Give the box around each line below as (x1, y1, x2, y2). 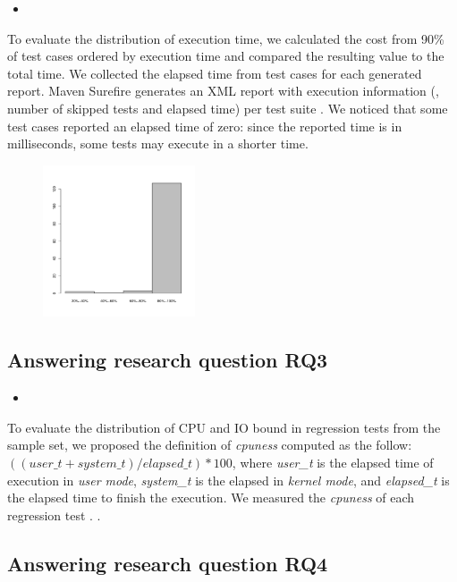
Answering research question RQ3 (7, 346, 328, 374)
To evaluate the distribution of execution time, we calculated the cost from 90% (7, 29, 444, 47)
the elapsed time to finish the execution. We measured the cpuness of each (7, 488, 415, 507)
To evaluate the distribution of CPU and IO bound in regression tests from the (7, 418, 441, 436)
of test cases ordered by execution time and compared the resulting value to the (7, 46, 444, 65)
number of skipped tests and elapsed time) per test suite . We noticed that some (7, 98, 448, 117)
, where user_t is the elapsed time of (232, 452, 434, 471)
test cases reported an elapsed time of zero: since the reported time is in (7, 116, 402, 135)
